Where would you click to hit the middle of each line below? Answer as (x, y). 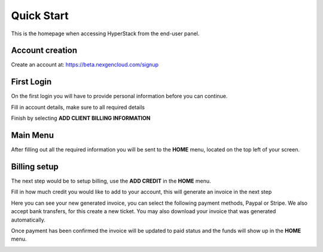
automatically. (28, 220)
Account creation (44, 51)
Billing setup (35, 167)
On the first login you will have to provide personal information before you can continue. (119, 96)
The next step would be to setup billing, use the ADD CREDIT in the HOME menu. (111, 181)
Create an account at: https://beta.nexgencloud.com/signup (85, 65)
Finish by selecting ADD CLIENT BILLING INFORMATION (81, 118)
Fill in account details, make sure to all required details (78, 107)
